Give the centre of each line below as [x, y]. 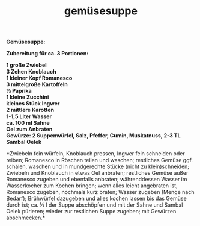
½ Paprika [19, 91]
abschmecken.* [26, 218]
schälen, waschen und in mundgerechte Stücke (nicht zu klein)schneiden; [98, 166]
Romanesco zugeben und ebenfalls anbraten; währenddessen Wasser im [97, 180]
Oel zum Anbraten [29, 129]
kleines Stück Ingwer [33, 104]
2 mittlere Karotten [30, 110]
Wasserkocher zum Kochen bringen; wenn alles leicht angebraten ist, [92, 186]
